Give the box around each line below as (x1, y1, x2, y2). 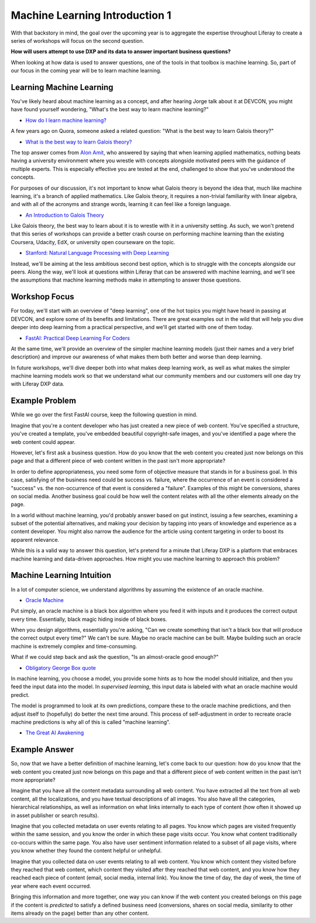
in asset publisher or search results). (11, 812, 99, 819)
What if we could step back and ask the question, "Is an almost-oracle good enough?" (11, 654, 219, 661)
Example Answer (11, 744, 74, 755)
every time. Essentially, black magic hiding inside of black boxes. (11, 616, 167, 623)
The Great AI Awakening (25, 729, 84, 736)
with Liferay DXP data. (11, 381, 64, 388)
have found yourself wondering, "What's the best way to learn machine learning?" (11, 106, 209, 113)
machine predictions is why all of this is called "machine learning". (11, 719, 171, 726)
